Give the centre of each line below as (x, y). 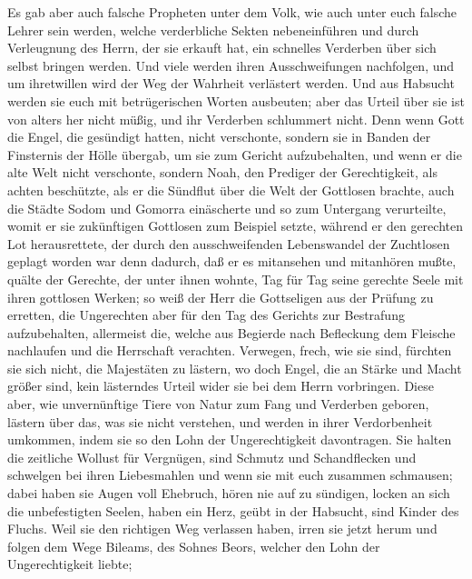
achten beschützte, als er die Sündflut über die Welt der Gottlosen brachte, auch (231, 190)
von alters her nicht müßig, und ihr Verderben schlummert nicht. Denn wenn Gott (236, 119)
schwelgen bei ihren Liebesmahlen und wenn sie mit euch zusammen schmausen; (230, 475)
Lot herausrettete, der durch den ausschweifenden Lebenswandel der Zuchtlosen (229, 243)
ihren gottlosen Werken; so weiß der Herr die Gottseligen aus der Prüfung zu (221, 297)
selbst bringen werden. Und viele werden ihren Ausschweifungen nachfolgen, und (231, 65)
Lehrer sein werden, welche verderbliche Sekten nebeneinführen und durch (213, 30)
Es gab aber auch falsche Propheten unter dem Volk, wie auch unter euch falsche (232, 12)
